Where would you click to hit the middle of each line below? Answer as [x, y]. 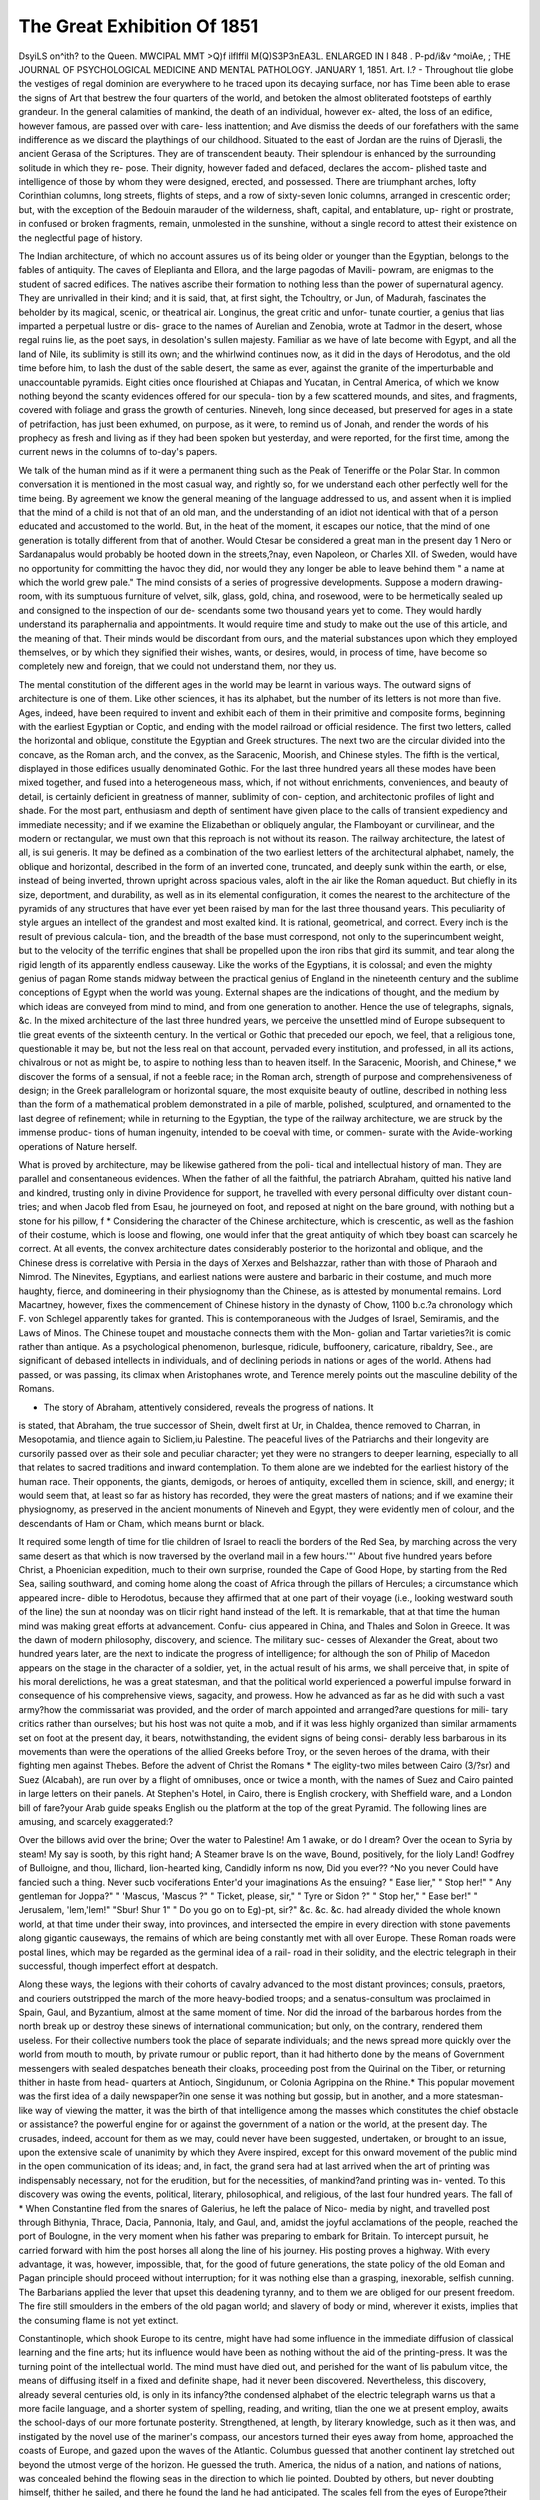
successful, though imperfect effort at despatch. [118, 1966]
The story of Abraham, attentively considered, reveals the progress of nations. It [208, 1407]
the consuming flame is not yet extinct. [98, 2320]
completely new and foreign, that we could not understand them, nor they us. [177, 666]
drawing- [484, 582]
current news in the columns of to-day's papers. [118, 452]
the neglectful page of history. [80, 237]
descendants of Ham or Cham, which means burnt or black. [141, 1523]
